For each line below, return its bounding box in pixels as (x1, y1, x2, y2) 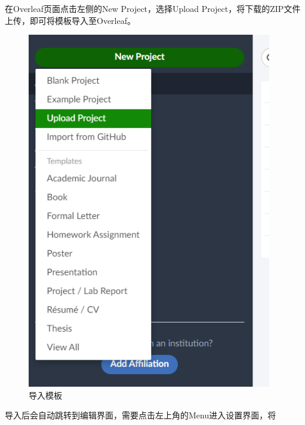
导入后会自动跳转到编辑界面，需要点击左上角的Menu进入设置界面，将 (5, 409, 276, 421)
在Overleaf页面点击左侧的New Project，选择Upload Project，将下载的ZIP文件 (5, 2, 301, 14)
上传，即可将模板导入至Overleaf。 (5, 14, 135, 26)
